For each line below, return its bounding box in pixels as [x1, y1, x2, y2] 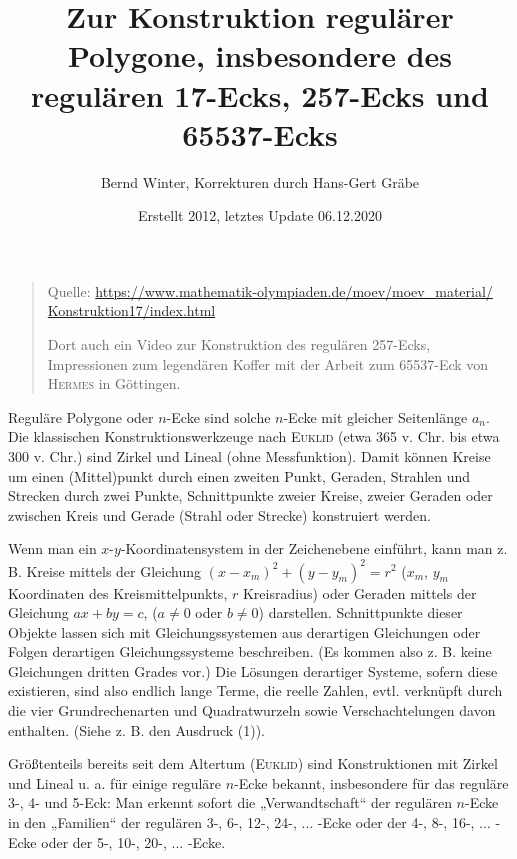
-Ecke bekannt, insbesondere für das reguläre [234, 772, 509, 793]
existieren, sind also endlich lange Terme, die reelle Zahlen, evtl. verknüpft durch [8, 680, 503, 701]
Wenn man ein [8, 538, 97, 559]
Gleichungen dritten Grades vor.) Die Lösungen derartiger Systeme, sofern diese [8, 660, 498, 681]
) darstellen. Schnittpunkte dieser [258, 602, 463, 623]
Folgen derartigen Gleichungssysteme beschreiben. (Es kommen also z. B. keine [8, 641, 492, 662]
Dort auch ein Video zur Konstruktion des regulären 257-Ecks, [47, 334, 431, 355]
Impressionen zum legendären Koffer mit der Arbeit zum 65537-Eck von [47, 353, 489, 374]
